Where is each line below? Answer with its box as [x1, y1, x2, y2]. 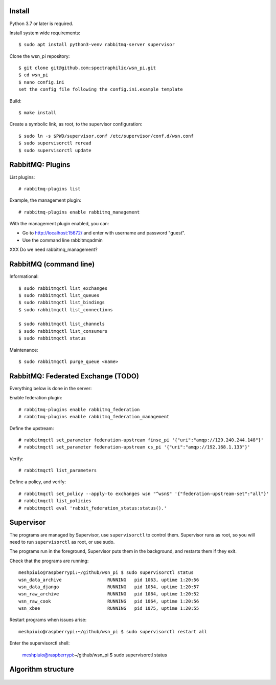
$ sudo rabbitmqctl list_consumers [18, 328, 108, 334]
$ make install [18, 110, 57, 116]
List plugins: [9, 174, 35, 180]
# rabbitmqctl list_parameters [18, 467, 97, 474]
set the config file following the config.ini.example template [18, 87, 183, 92]
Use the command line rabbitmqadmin [22, 237, 103, 243]
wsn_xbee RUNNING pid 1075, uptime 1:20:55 [18, 606, 199, 611]
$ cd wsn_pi [18, 72, 49, 78]
